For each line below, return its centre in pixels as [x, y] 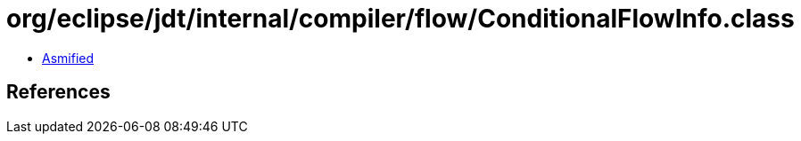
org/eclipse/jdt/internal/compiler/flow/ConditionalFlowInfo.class [400, 19]
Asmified [68, 58]
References [58, 92]
